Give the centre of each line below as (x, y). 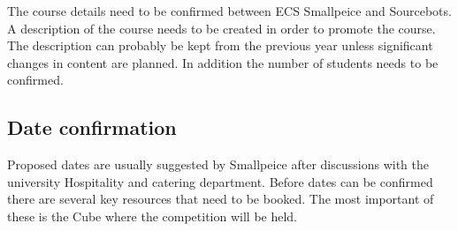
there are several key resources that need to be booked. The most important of (221, 199)
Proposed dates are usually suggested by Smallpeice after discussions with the (218, 164)
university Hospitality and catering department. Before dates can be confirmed (220, 181)
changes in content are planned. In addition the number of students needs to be (223, 62)
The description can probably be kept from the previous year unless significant (220, 45)
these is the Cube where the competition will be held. (153, 216)
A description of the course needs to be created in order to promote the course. (221, 28)
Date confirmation (92, 127)
